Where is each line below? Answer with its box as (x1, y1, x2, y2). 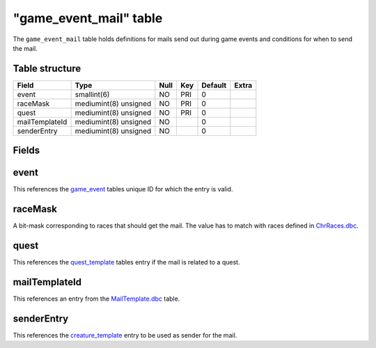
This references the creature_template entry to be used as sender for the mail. (13, 331, 237, 339)
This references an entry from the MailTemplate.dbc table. (13, 294, 180, 303)
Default (201, 80, 227, 90)
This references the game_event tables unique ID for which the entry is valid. (13, 185, 233, 193)
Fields (13, 145, 40, 157)
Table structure (13, 63, 81, 74)
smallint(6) (75, 89, 110, 99)
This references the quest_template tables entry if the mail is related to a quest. (13, 258, 240, 267)
